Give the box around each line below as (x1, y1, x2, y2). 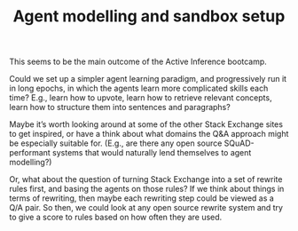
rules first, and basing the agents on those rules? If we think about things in (9, 184, 285, 195)
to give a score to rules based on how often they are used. (9, 211, 223, 223)
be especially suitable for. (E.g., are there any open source (9, 138, 223, 148)
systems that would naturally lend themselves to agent (51, 147, 252, 158)
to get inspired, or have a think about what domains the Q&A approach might (9, 129, 289, 139)
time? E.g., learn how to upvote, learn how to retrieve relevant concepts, (9, 92, 272, 103)
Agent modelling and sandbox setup (12, 6, 286, 27)
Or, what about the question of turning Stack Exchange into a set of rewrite (9, 174, 283, 185)
